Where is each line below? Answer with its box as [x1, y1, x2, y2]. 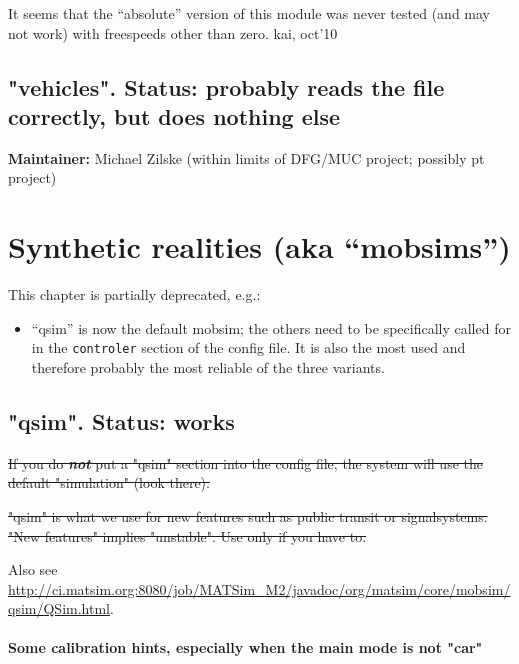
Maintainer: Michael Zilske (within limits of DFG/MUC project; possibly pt [8, 147, 485, 168]
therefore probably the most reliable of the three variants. [31, 356, 385, 377]
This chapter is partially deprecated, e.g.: [8, 284, 261, 305]
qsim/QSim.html [8, 598, 110, 619]
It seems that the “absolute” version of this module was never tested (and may [8, 3, 490, 23]
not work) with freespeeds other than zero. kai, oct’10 [8, 22, 338, 43]
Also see [8, 559, 58, 580]
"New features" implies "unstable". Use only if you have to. [8, 525, 367, 546]
